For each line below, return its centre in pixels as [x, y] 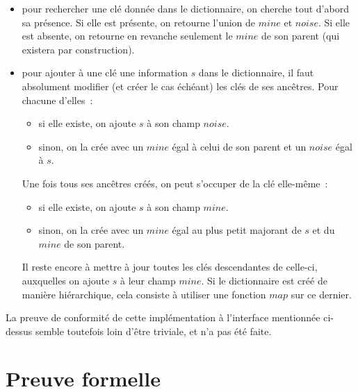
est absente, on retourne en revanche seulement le [127, 36]
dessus [19, 331]
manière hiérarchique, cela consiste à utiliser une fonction [144, 294]
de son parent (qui [301, 36]
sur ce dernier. [321, 294]
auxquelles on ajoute [66, 280]
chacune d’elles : [57, 100]
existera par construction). [78, 49]
